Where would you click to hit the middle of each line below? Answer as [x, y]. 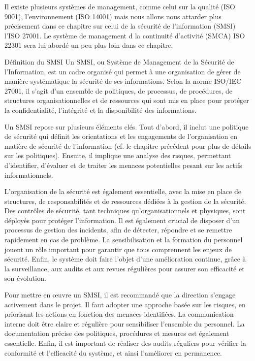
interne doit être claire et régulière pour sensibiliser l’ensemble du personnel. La [125, 323]
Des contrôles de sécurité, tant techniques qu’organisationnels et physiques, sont [125, 211]
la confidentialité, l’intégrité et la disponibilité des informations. [101, 110]
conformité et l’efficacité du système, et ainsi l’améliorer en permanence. [113, 352]
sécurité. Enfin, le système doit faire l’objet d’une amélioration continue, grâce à [125, 259]
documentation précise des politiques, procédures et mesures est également [117, 333]
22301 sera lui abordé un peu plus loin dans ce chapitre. [89, 45]
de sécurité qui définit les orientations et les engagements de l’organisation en [121, 136]
